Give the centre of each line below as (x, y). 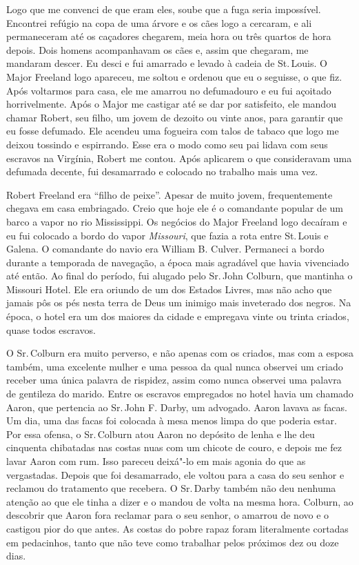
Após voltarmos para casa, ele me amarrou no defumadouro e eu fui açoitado (169, 90)
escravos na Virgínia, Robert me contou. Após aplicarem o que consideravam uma (179, 158)
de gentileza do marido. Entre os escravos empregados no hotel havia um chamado (180, 394)
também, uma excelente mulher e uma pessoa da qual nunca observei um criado (175, 366)
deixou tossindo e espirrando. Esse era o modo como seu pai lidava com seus (167, 144)
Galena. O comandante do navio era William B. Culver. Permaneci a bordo (165, 249)
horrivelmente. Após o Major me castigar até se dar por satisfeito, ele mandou (171, 104)
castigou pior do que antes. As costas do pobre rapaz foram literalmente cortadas (177, 528)
